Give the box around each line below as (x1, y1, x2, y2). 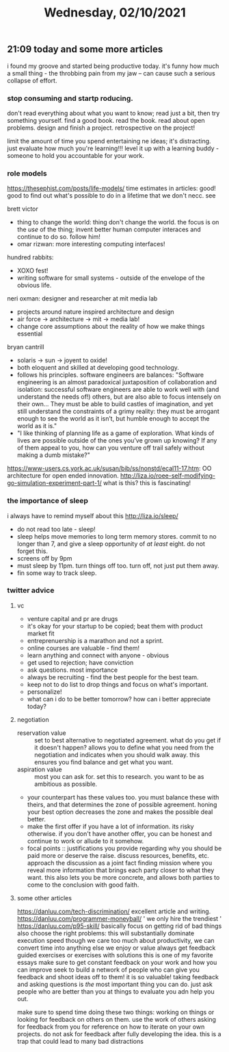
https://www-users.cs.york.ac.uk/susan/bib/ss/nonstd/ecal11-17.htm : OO (7, 465, 212, 473)
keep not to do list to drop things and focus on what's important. (27, 680, 208, 688)
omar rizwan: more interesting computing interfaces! (16, 240, 165, 248)
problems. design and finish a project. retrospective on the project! (7, 124, 196, 132)
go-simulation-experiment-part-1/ (7, 479, 103, 487)
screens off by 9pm (16, 554, 72, 562)
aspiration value (16, 765, 63, 773)
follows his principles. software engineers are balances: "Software (16, 371, 204, 379)
